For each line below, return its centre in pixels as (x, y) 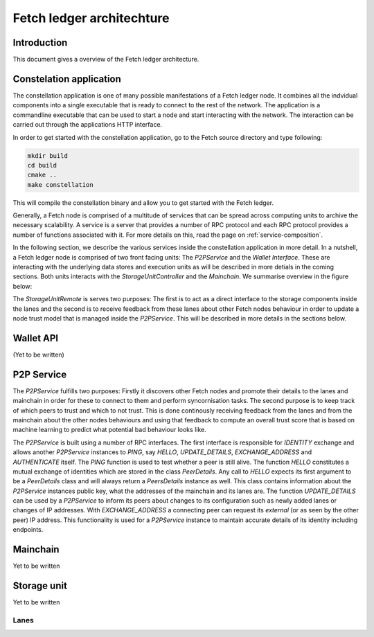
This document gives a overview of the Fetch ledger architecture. (106, 60)
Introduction (40, 43)
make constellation (60, 185)
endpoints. (28, 530)
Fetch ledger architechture (91, 18)
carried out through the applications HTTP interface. (88, 125)
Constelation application (67, 79)
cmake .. (42, 175)
